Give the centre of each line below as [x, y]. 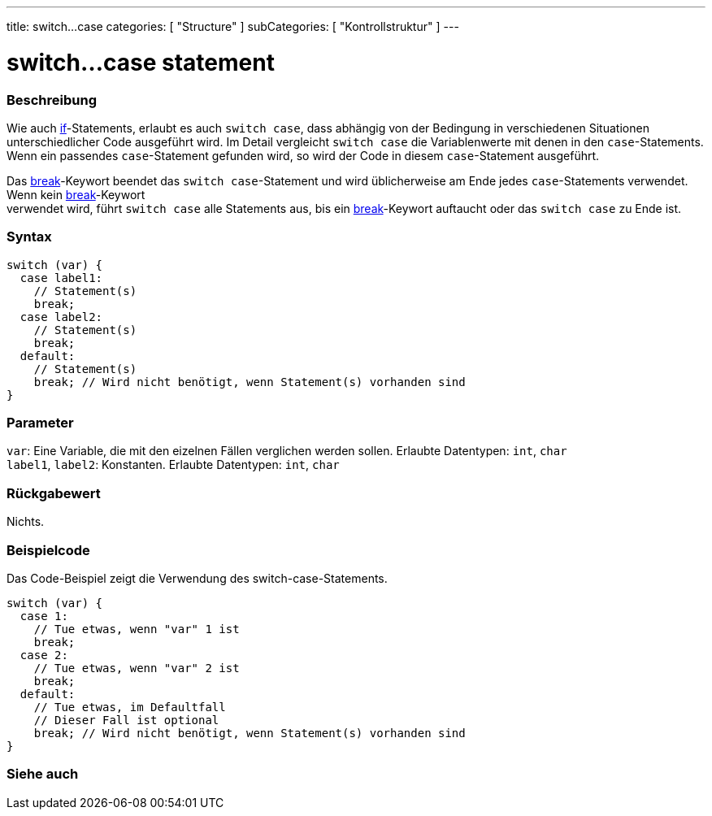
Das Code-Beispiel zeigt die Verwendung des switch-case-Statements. [197, 578]
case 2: [44, 655]
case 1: [44, 616]
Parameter [40, 423]
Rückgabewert [54, 493]
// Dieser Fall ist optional [126, 720]
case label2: [61, 317]
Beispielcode [48, 550]
